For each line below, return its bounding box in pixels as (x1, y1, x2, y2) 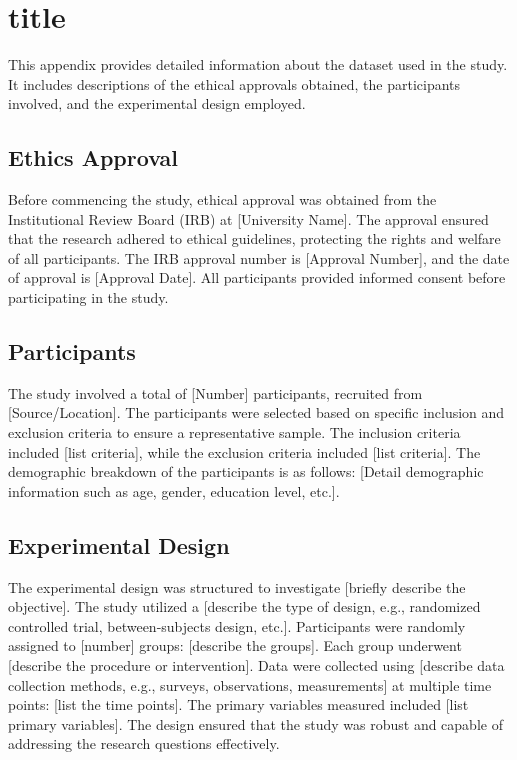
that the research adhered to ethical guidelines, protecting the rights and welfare (8, 228, 501, 249)
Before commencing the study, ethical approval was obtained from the (8, 189, 437, 210)
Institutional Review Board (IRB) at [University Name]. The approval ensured (8, 208, 489, 229)
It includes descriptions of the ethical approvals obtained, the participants (8, 73, 461, 94)
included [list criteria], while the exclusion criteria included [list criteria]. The (8, 441, 481, 462)
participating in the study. (8, 287, 169, 308)
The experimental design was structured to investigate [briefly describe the (8, 576, 466, 597)
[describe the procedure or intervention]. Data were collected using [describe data (8, 655, 505, 676)
